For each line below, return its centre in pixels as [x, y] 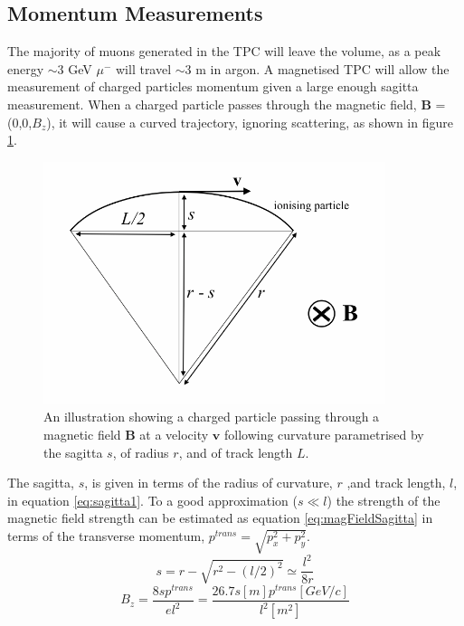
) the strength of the [384, 500]
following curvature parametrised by [324, 435]
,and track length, [396, 483]
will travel [143, 68]
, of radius [141, 452]
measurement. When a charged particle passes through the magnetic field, [212, 104]
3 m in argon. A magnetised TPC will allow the [317, 68]
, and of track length [236, 452]
